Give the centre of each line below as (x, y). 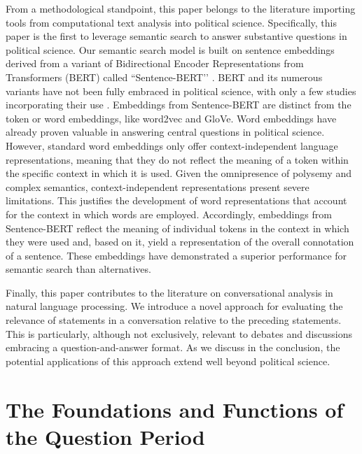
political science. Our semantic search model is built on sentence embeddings (170, 49)
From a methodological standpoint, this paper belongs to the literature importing (181, 8)
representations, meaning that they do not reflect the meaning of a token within (177, 159)
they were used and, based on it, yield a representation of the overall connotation (180, 242)
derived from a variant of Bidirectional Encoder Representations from (155, 63)
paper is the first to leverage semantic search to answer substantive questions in (176, 36)
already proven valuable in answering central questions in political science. (165, 132)
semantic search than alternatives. (78, 269)
